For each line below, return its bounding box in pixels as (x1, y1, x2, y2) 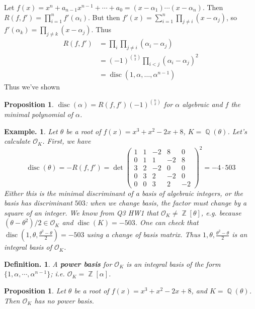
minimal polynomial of (4, 109, 73, 119)
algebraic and (182, 99, 223, 110)
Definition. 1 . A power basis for (4, 258, 112, 269)
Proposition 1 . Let (4, 285, 66, 296)
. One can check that (135, 217, 199, 228)
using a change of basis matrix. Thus (87, 229, 200, 240)
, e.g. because (201, 207, 241, 218)
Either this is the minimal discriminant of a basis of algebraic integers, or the (4, 187, 243, 198)
